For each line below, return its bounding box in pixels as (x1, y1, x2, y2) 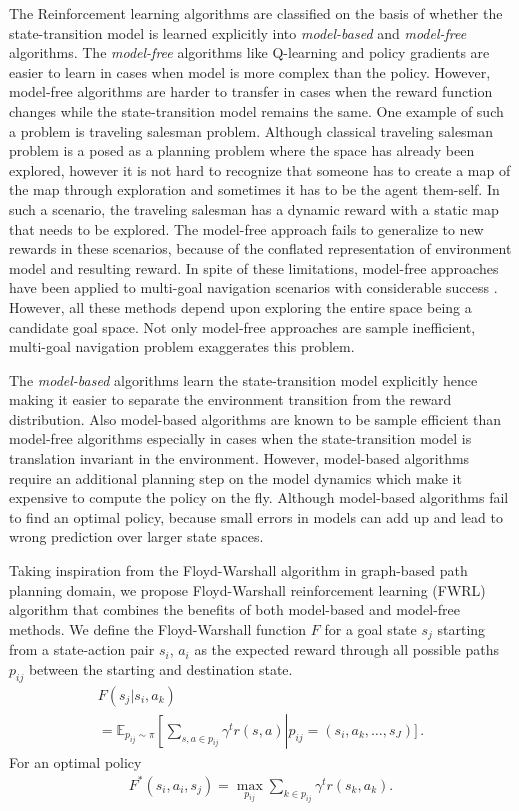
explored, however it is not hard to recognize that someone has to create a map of (9, 159, 511, 180)
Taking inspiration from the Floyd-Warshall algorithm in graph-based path (9, 560, 468, 581)
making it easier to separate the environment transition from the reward (9, 389, 452, 410)
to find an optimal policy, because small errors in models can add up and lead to (9, 506, 503, 527)
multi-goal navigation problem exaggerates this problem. (9, 336, 355, 357)
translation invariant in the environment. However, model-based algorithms (9, 448, 470, 469)
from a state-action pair (9, 639, 155, 660)
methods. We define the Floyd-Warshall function (9, 618, 307, 639)
